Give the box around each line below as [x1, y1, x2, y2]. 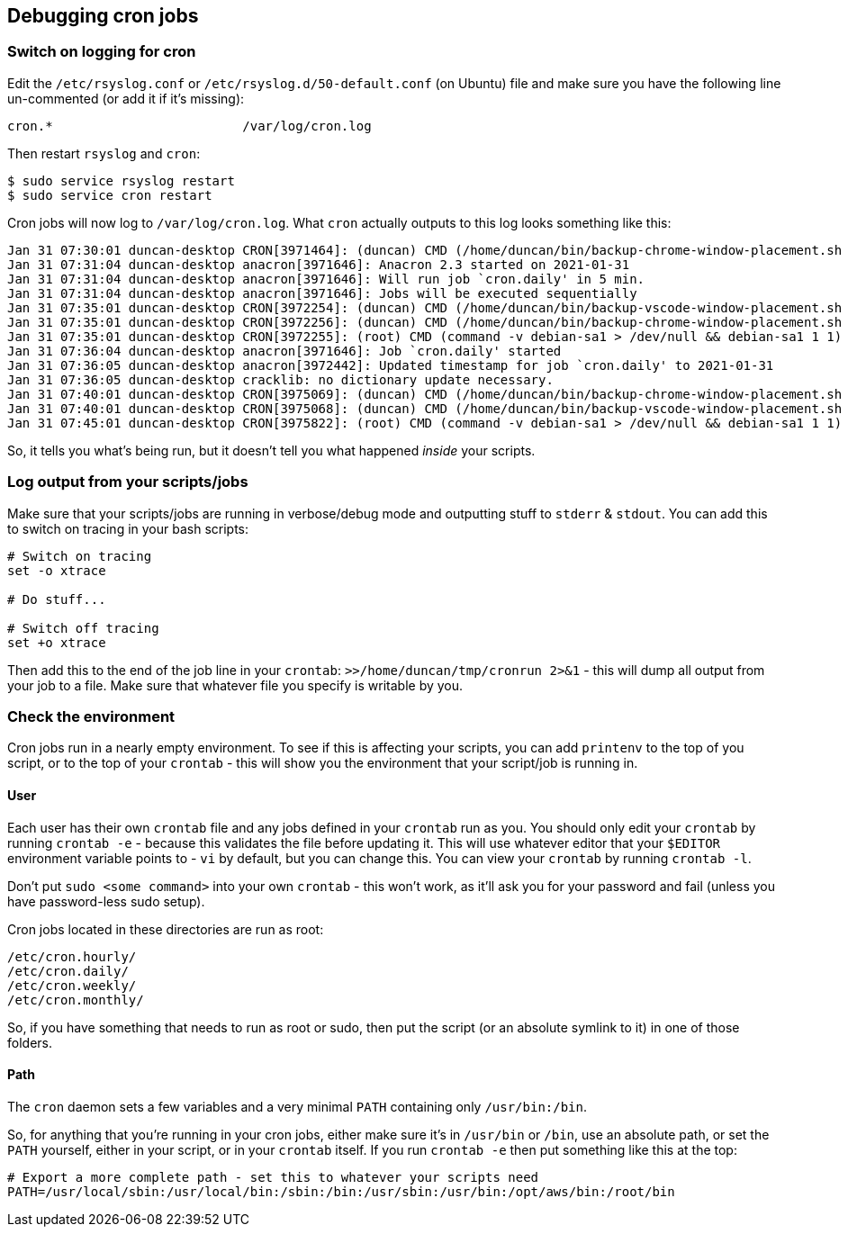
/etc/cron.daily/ [7, 963, 129, 978]
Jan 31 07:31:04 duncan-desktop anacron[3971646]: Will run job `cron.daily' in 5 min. [7, 271, 645, 286]
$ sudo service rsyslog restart [7, 173, 235, 188]
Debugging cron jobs [7, 5, 199, 27]
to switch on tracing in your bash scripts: [7, 520, 249, 536]
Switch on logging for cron [7, 42, 196, 61]
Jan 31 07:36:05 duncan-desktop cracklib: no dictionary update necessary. [7, 372, 554, 387]
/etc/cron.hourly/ [7, 949, 137, 964]
